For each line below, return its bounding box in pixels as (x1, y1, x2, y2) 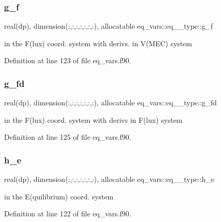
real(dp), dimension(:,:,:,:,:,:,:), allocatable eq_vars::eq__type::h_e (4, 174, 214, 184)
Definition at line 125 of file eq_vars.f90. (4, 132, 131, 142)
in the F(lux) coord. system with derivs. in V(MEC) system (4, 38, 192, 48)
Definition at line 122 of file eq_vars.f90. (4, 208, 131, 219)
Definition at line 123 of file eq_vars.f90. (4, 55, 131, 66)
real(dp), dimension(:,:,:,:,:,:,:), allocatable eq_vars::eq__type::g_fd (4, 97, 217, 108)
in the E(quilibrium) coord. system (4, 191, 114, 201)
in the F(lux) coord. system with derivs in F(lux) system (4, 114, 183, 125)
